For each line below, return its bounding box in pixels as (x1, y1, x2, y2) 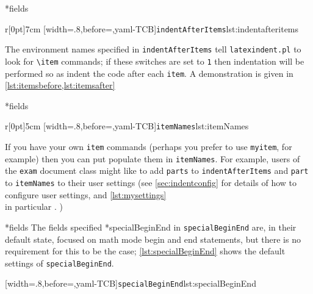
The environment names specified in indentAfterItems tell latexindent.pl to (5, 43, 301, 56)
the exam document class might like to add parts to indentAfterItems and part (5, 164, 309, 177)
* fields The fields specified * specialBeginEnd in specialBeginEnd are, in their (5, 220, 297, 233)
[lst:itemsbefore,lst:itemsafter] (5, 79, 115, 91)
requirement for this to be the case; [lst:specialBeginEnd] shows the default (5, 245, 286, 257)
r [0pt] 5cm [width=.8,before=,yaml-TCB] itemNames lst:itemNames (5, 120, 249, 132)
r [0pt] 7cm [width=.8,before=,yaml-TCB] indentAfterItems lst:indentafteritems (5, 22, 299, 35)
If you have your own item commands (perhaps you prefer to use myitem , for (5, 140, 292, 153)
